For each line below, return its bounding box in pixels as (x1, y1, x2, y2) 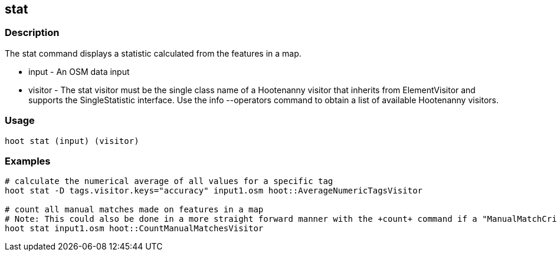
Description (5, 27, 60, 39)
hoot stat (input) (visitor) (5, 136, 139, 146)
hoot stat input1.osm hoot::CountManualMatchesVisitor (5, 224, 264, 234)
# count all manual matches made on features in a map (5, 205, 264, 215)
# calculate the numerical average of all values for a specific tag (5, 176, 333, 186)
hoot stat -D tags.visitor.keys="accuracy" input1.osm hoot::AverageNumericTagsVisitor (5, 186, 423, 196)
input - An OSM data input (28, 66, 130, 77)
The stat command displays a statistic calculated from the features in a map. (5, 48, 302, 58)
